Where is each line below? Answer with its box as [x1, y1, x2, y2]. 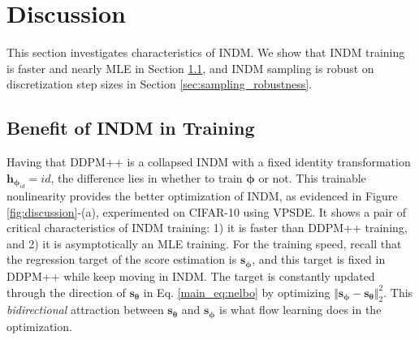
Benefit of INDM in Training [6, 115, 255, 140]
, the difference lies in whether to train [50, 169, 243, 186]
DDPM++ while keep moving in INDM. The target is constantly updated [6, 267, 375, 284]
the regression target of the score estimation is [6, 251, 237, 268]
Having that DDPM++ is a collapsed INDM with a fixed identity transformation [6, 153, 411, 170]
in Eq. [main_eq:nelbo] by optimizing [143, 283, 330, 300]
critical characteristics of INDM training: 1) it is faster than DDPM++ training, [6, 219, 408, 236]
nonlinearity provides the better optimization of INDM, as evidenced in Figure [6, 187, 398, 204]
